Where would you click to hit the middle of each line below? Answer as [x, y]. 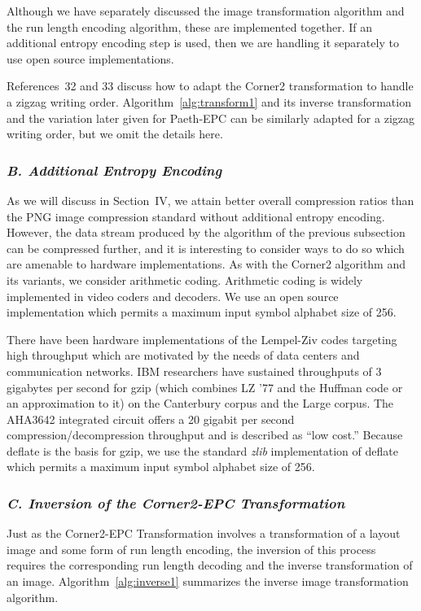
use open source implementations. [90, 58]
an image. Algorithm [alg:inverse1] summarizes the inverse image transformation [208, 581]
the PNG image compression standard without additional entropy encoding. [196, 216]
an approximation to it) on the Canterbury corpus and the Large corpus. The [200, 403]
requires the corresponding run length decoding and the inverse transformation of [210, 565]
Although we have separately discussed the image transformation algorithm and [206, 11]
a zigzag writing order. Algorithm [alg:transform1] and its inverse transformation [209, 101]
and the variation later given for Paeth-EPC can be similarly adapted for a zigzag [210, 118]
